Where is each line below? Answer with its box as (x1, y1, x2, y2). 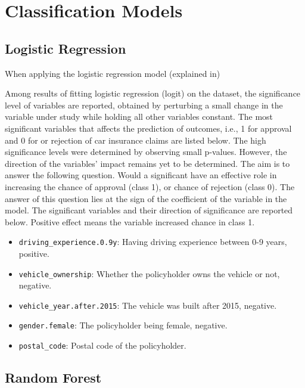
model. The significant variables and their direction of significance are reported (5, 204, 293, 216)
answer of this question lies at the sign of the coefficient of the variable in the (5, 192, 287, 204)
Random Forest (5, 368, 102, 387)
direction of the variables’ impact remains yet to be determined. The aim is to (5, 157, 290, 169)
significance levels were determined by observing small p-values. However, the (5, 145, 287, 158)
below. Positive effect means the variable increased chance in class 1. (5, 215, 255, 228)
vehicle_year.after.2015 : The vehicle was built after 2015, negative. (18, 299, 277, 311)
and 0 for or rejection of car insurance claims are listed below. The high (5, 134, 266, 146)
